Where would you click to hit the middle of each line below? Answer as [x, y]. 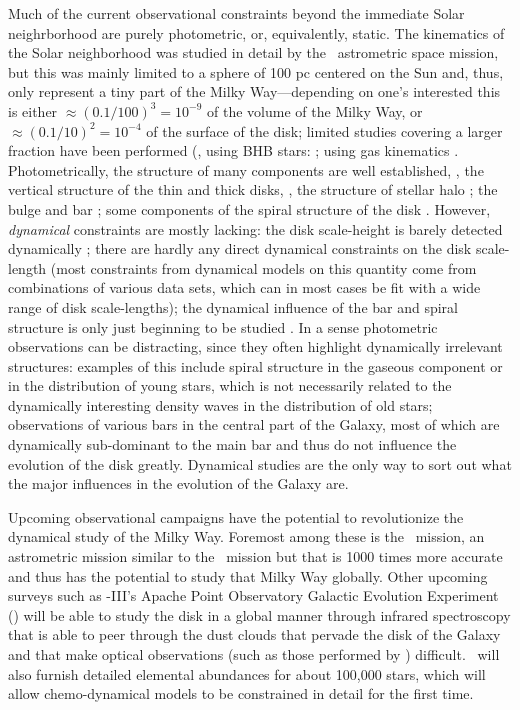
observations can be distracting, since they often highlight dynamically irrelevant [255, 346]
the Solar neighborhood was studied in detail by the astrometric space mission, [253, 52]
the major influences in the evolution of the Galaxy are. [178, 483]
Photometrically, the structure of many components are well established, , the [246, 169]
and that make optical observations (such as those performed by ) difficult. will [254, 654]
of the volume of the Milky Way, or [315, 110]
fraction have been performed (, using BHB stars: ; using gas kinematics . [233, 150]
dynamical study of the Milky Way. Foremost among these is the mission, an [246, 536]
